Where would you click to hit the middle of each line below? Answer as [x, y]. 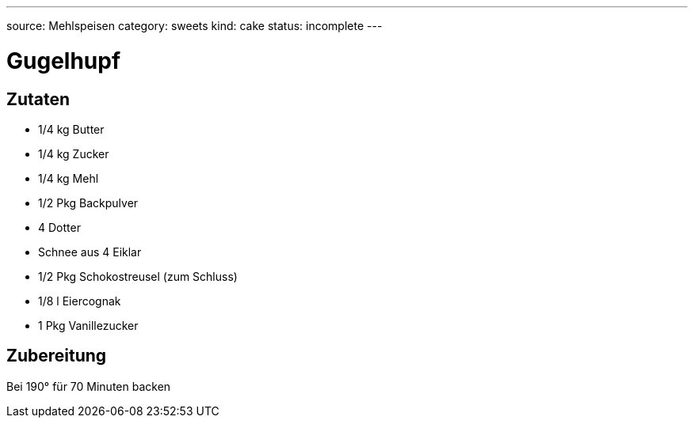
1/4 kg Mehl [69, 178]
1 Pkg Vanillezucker [88, 325]
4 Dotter [59, 227]
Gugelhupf [64, 61]
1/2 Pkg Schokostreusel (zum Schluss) [138, 276]
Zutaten [38, 99]
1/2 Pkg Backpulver [88, 203]
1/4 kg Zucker [74, 153]
